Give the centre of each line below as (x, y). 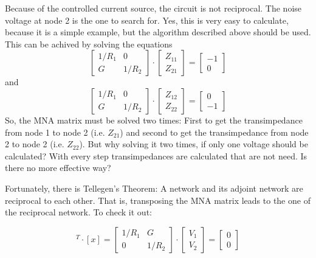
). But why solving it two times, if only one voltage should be (194, 144)
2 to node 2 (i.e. (35, 144)
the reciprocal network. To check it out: (78, 212)
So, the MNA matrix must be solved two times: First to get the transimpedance (154, 120)
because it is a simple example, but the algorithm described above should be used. (158, 32)
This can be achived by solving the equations (89, 44)
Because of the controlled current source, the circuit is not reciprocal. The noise (153, 8)
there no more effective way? (58, 168)
